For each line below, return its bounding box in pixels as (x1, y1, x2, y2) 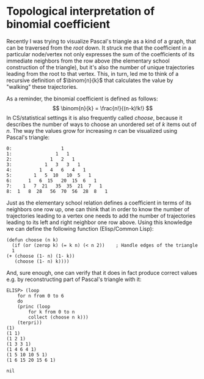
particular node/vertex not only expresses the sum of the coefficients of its (6, 50, 195, 58)
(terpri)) (17, 320, 43, 326)
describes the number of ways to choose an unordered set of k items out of (6, 121, 197, 128)
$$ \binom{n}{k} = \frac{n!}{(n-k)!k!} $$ (52, 104, 153, 111)
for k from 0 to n (28, 309, 75, 315)
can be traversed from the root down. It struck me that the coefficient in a (6, 44, 191, 51)
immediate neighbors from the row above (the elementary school (6, 57, 170, 64)
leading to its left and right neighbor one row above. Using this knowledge (6, 219, 192, 226)
